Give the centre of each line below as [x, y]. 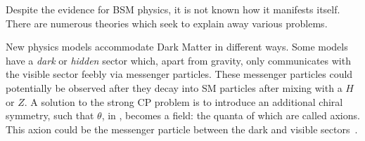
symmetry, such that [50, 115]
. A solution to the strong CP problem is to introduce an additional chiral [184, 101]
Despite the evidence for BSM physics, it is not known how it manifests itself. [173, 9]
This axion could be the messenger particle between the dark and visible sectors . [182, 129]
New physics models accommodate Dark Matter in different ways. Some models [177, 47]
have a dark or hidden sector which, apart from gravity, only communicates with [178, 60]
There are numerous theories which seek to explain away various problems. [167, 23]
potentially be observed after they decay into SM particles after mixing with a [174, 87]
